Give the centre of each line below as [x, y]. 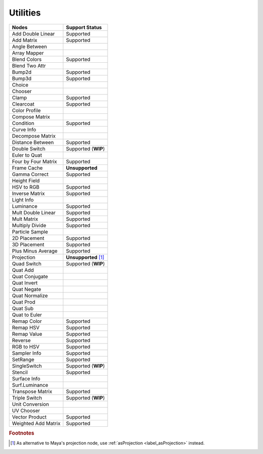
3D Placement [28, 244]
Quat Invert [25, 283]
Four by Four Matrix [34, 162]
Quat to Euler [27, 315]
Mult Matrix [25, 219]
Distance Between [33, 142]
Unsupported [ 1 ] [85, 257]
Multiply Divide [29, 225]
